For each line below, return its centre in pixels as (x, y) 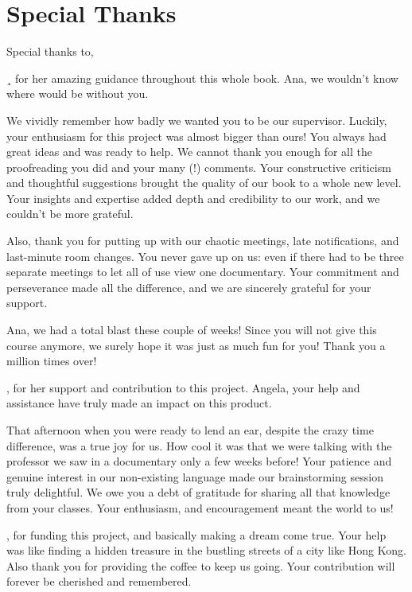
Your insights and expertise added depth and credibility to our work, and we (193, 198)
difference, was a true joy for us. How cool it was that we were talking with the (199, 445)
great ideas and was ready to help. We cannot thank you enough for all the (189, 152)
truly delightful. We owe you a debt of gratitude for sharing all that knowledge (198, 492)
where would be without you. (78, 93)
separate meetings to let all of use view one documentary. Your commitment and (203, 272)
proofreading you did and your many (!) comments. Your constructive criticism (199, 167)
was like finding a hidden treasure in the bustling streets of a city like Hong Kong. (206, 550)
